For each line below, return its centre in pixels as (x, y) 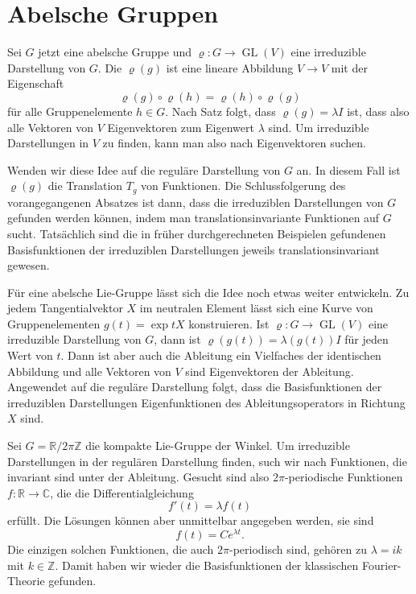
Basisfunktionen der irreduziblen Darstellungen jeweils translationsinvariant (194, 249)
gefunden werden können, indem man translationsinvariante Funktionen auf (194, 218)
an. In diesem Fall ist (348, 169)
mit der (349, 67)
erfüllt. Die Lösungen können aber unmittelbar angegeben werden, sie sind (191, 520)
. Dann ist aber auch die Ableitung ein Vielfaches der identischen (221, 355)
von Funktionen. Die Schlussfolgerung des (243, 186)
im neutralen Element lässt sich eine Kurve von (256, 308)
